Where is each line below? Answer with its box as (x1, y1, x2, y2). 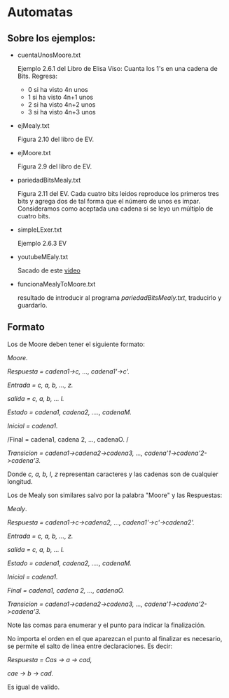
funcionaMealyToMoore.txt (17, 280, 96, 288)
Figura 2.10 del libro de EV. (17, 135, 95, 143)
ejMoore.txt (17, 149, 51, 157)
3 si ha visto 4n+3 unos (27, 108, 96, 116)
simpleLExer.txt (17, 225, 62, 234)
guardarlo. (17, 301, 48, 309)
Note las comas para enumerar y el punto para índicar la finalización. (7, 621, 207, 629)
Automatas (7, 4, 74, 20)
